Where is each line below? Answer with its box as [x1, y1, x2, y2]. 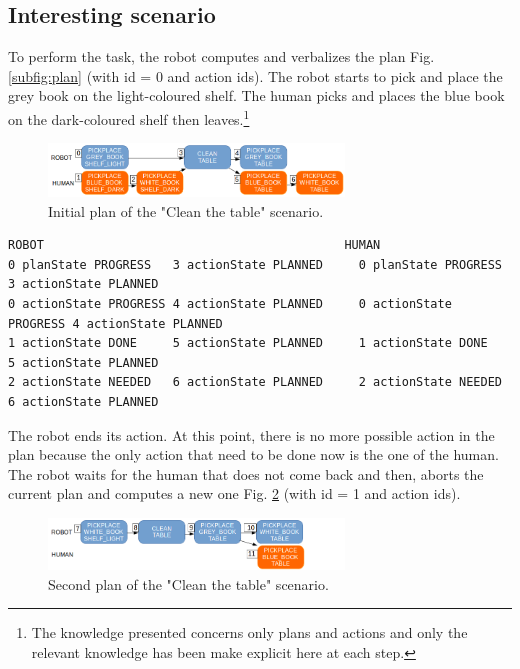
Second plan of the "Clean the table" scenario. [48, 573, 329, 594]
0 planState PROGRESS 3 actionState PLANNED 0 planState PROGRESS [8, 257, 502, 272]
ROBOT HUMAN [8, 238, 381, 253]
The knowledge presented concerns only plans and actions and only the [31, 622, 468, 643]
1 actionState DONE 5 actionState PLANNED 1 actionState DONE [8, 336, 488, 351]
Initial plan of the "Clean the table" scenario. [48, 200, 324, 221]
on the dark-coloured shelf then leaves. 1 [8, 105, 250, 129]
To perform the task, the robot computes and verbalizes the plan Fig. [8, 46, 435, 67]
